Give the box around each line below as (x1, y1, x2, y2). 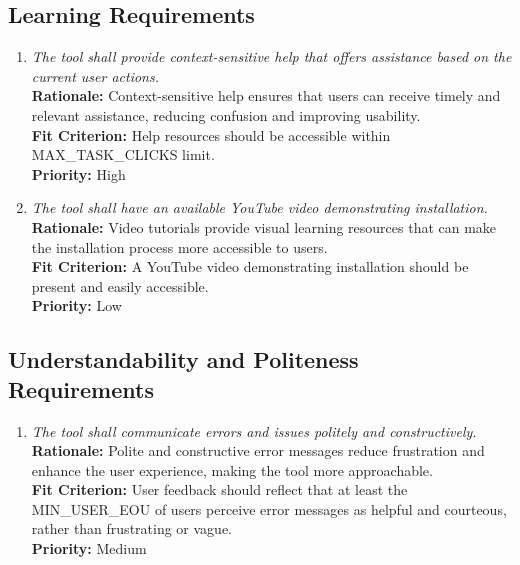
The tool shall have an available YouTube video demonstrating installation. (31, 197, 488, 218)
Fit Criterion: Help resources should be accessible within (31, 124, 391, 145)
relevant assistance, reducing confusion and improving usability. (31, 104, 421, 125)
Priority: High (31, 163, 126, 184)
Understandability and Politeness (8, 344, 359, 375)
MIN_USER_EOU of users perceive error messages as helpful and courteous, (31, 498, 507, 519)
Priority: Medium (31, 538, 147, 559)
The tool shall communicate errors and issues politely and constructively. (31, 420, 477, 441)
